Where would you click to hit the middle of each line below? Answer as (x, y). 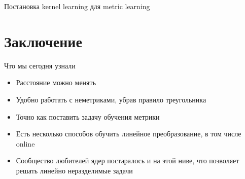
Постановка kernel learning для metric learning (77, 6)
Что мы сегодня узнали (40, 65)
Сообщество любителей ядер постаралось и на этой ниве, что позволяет (128, 160)
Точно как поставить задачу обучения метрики (88, 116)
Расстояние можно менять (56, 82)
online (25, 143)
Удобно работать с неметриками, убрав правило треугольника (111, 99)
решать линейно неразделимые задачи (74, 170)
